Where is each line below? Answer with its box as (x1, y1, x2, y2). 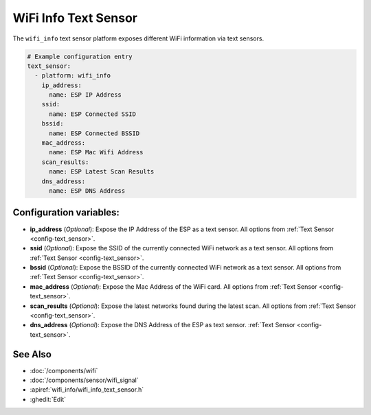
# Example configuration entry (27, 52, 133, 60)
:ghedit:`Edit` (30, 395, 67, 403)
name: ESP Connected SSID (49, 110, 137, 118)
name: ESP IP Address (49, 91, 122, 99)
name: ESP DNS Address (49, 187, 126, 195)
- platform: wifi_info (34, 72, 111, 80)
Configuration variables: (12, 206, 120, 219)
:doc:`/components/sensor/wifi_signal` (30, 376, 139, 384)
